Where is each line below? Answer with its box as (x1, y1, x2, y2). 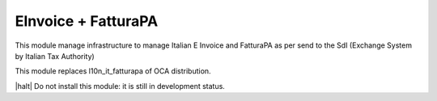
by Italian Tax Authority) (15, 51, 95, 61)
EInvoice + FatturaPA (15, 12, 159, 30)
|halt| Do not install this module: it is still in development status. (15, 81, 226, 90)
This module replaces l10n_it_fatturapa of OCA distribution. (15, 66, 211, 76)
